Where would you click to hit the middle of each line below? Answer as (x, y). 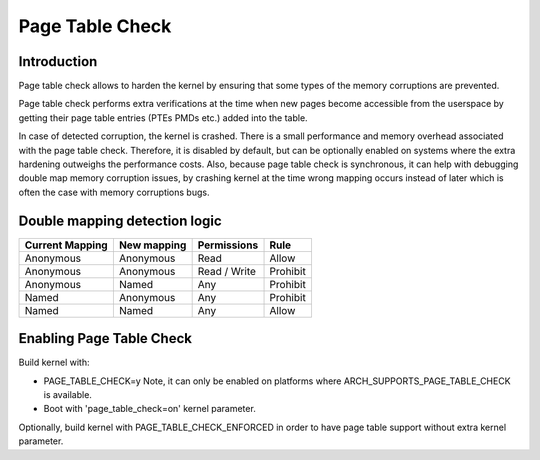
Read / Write (227, 271)
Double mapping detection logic (120, 220)
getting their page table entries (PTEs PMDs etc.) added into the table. (163, 117)
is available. (67, 394)
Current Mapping (66, 245)
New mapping (152, 245)
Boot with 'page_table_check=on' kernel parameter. (150, 409)
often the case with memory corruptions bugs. (114, 192)
